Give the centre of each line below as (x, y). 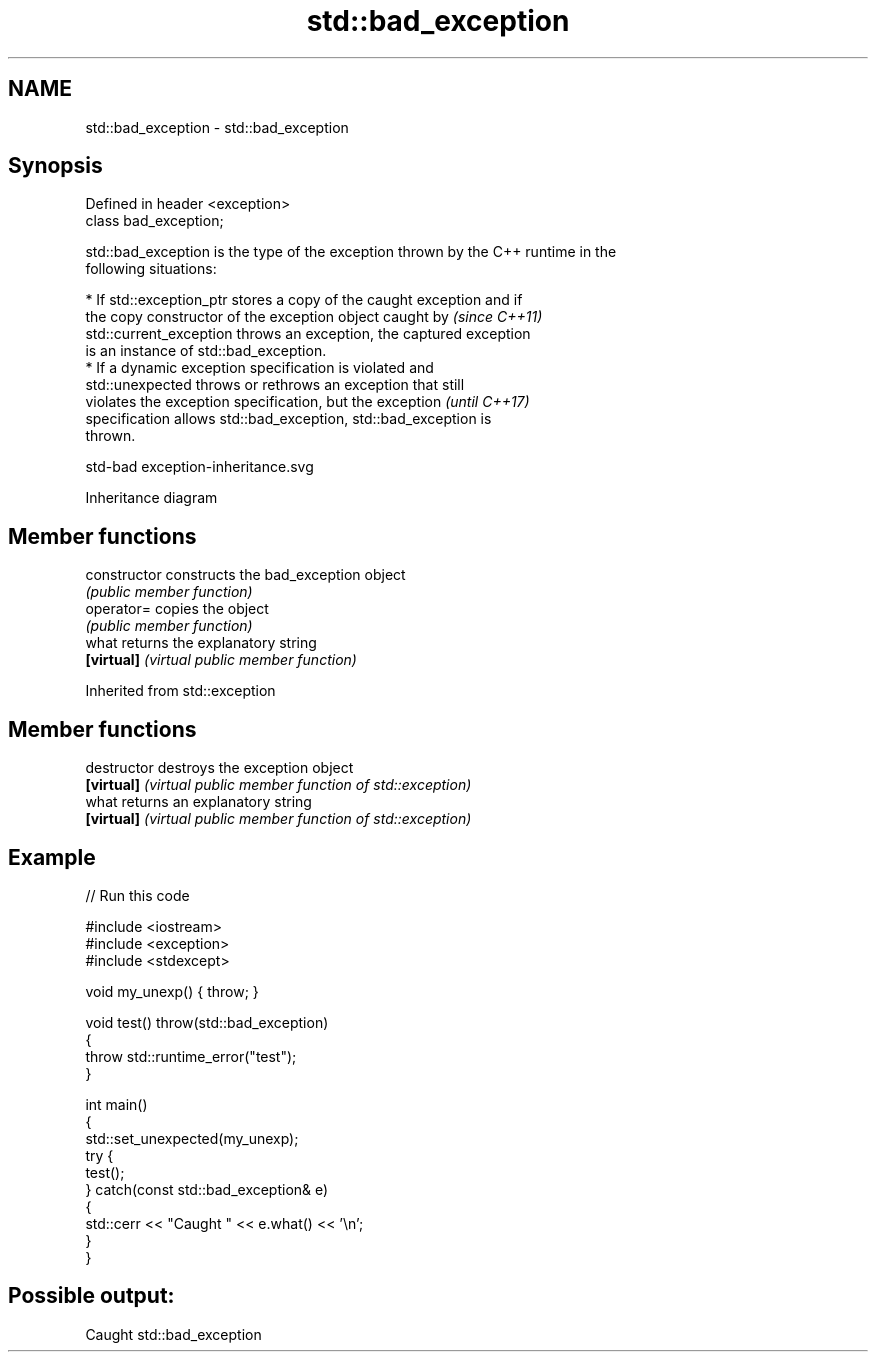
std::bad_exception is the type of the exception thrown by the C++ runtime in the (351, 252)
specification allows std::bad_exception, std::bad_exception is (288, 419)
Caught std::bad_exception (173, 1334)
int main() (116, 1104)
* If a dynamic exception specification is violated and (259, 368)
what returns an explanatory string (198, 802)
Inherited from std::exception (180, 691)
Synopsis (55, 166)
